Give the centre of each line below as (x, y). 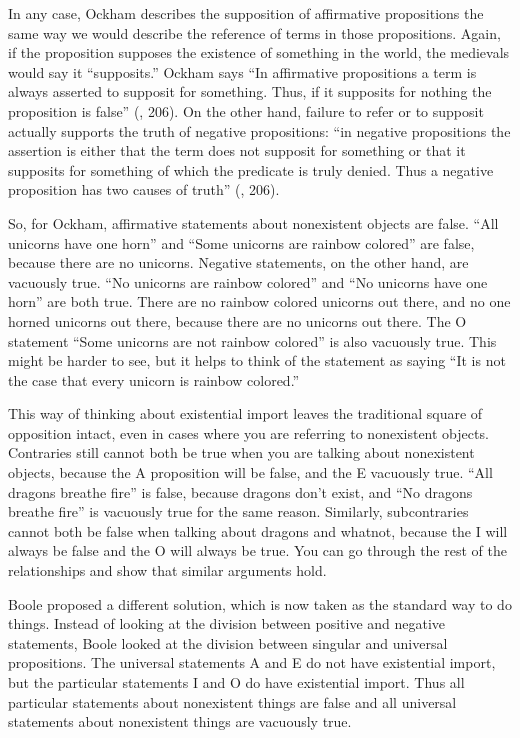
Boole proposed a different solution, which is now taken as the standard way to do (260, 603)
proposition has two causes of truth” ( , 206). (144, 189)
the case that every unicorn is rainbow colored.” (154, 379)
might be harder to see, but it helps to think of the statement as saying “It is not (257, 360)
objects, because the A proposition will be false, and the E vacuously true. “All (250, 472)
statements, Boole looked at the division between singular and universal (228, 642)
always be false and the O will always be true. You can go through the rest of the (257, 550)
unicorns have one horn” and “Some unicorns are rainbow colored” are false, (241, 242)
